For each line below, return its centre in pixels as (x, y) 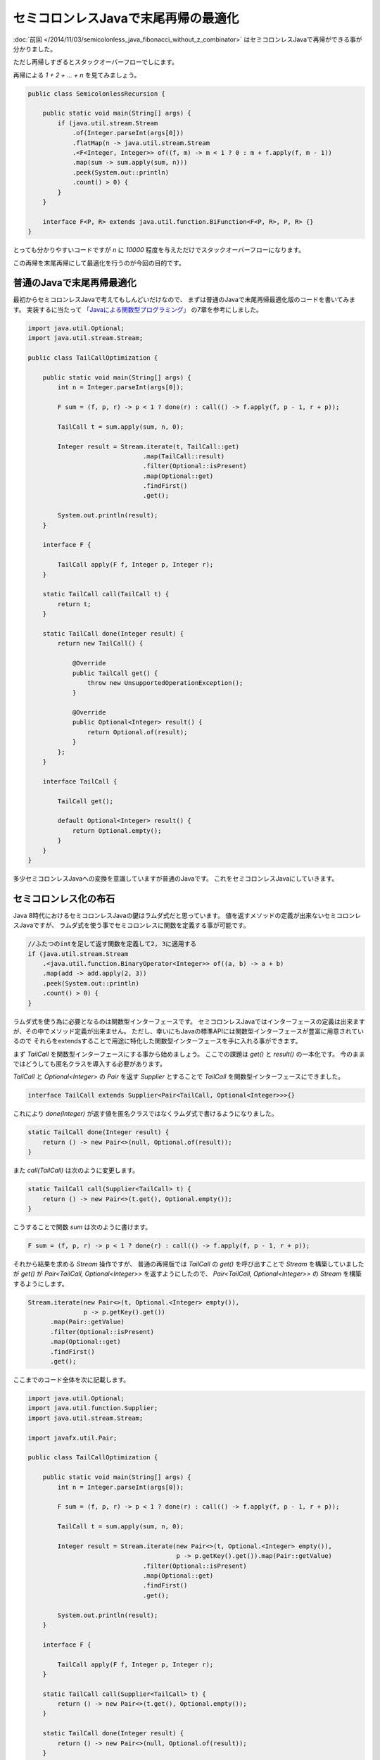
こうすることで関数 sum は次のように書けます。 (82, 1227)
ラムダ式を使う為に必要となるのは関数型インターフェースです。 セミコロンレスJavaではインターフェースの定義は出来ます (189, 1022)
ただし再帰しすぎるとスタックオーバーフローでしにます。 (96, 62)
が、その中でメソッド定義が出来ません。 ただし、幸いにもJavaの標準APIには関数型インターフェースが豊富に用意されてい (188, 1031)
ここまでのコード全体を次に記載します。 (71, 1379)
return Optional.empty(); (117, 830)
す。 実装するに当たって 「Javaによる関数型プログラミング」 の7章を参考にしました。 (138, 309)
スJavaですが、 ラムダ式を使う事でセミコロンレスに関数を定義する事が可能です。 (131, 925)
